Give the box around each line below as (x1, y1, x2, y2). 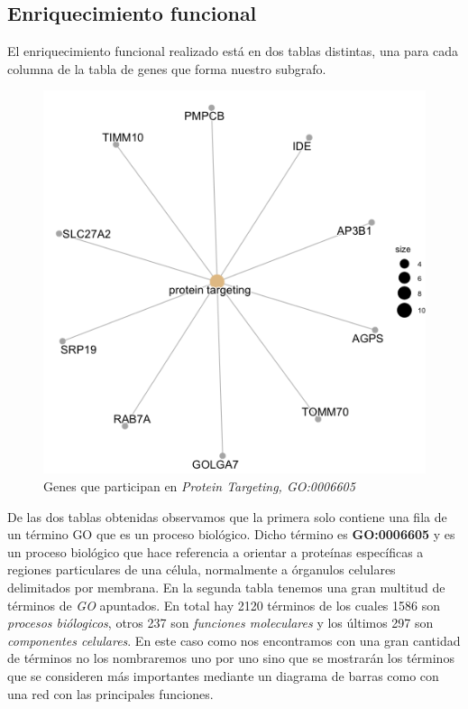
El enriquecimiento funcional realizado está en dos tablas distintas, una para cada (7, 42, 459, 61)
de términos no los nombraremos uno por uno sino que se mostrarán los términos (7, 648, 454, 667)
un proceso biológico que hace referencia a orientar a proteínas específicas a (7, 542, 424, 561)
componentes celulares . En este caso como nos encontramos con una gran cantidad (7, 630, 461, 649)
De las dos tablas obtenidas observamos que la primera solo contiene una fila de (7, 507, 447, 526)
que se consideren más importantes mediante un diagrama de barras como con (7, 666, 439, 685)
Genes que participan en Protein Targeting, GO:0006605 (43, 476, 355, 495)
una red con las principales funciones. (7, 684, 214, 703)
